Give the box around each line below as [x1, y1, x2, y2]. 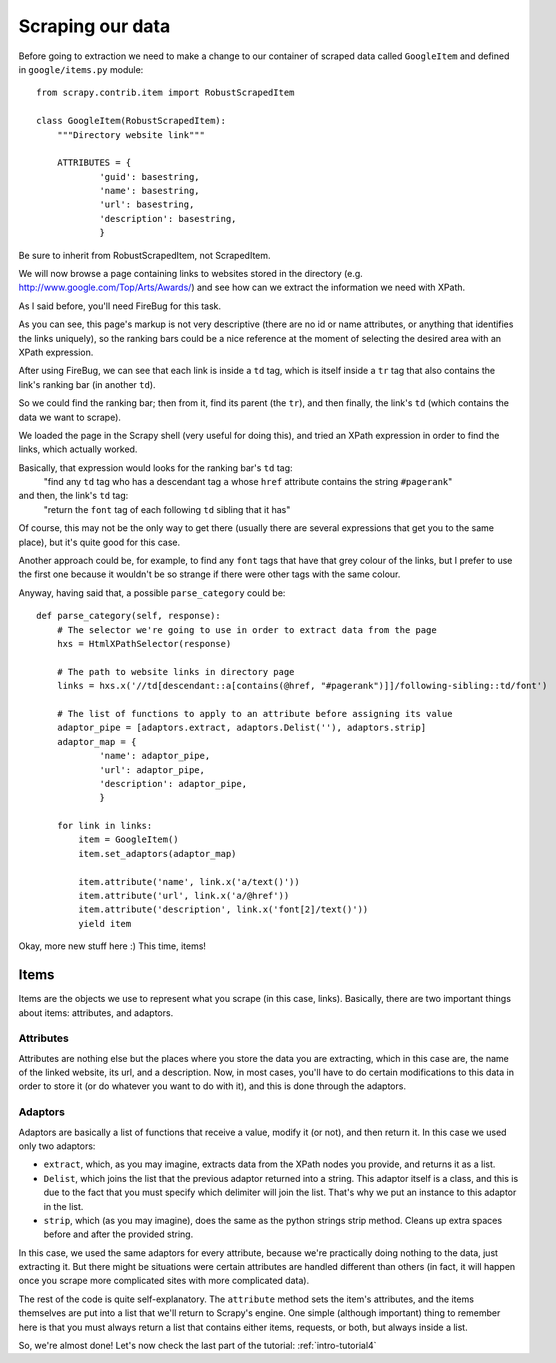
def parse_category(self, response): [36, 610, 222, 622]
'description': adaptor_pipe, [99, 778, 248, 789]
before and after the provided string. [43, 1228, 194, 1240]
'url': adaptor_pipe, [99, 764, 205, 775]
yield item [78, 918, 132, 929]
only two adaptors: [18, 1140, 96, 1152]
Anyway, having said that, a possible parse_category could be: [18, 586, 286, 599]
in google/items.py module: [18, 63, 144, 75]
